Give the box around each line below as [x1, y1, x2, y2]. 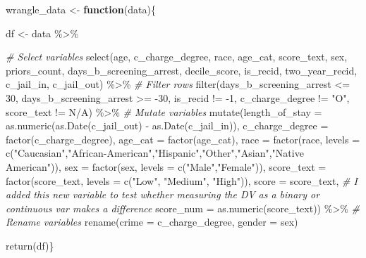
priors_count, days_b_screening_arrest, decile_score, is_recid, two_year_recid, [6, 63, 358, 77]
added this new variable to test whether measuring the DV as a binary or [6, 187, 320, 202]
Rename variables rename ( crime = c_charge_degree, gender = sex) [6, 214, 298, 229]
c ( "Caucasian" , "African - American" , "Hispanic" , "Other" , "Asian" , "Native [6, 146, 304, 160]
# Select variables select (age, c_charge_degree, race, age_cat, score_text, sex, [6, 49, 348, 64]
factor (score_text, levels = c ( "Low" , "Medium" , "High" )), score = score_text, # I [6, 173, 358, 188]
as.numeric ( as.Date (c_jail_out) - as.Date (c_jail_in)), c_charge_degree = [6, 118, 329, 133]
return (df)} [6, 238, 54, 252]
